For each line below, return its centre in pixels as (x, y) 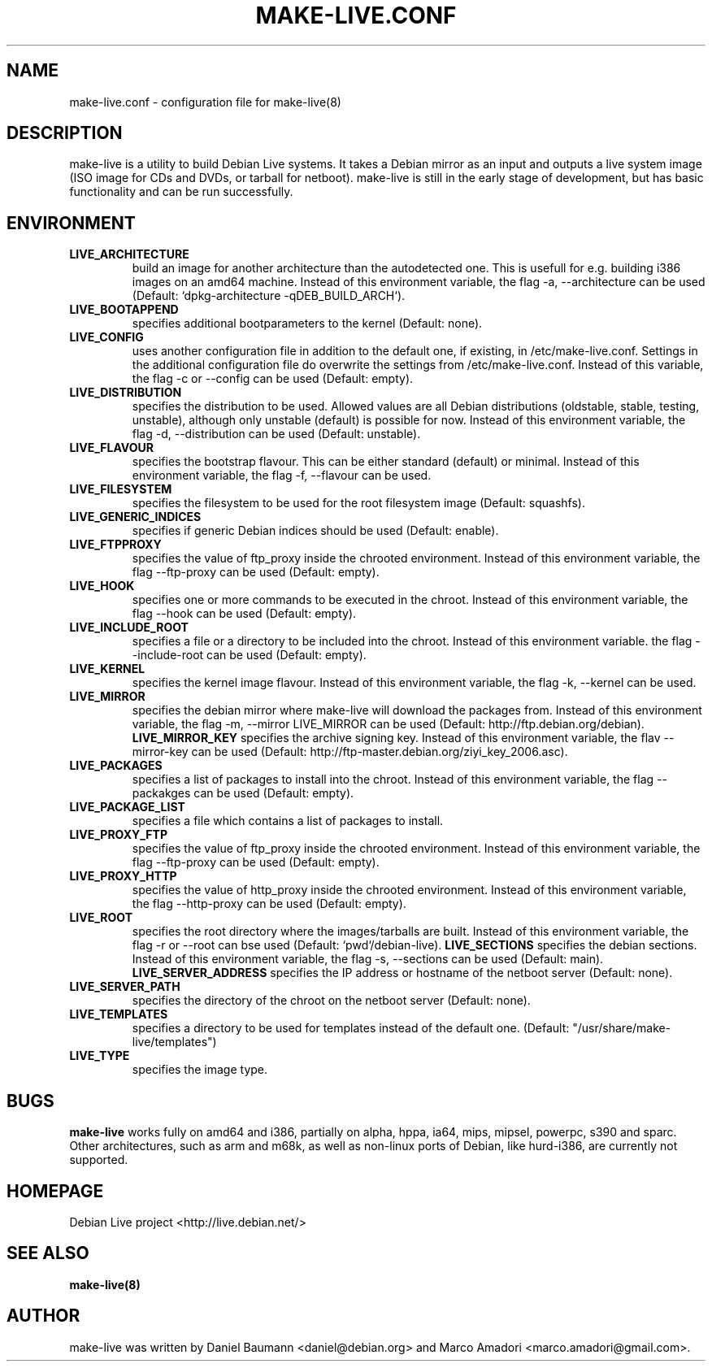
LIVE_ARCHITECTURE (129, 254)
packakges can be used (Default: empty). (243, 793)
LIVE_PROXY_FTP (118, 835)
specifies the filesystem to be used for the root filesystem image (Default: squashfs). (358, 503)
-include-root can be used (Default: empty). (249, 655)
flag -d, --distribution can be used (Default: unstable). (276, 434)
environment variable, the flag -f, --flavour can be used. (282, 476)
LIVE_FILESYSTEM (121, 489)
